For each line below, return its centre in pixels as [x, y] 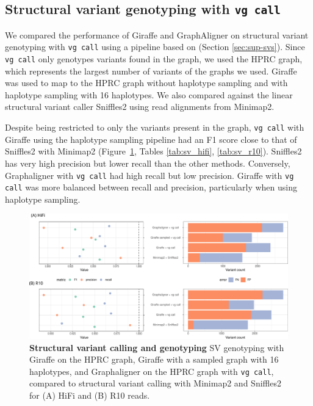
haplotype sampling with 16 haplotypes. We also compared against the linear [149, 94]
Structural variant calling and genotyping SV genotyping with [157, 347]
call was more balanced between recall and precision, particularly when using [151, 187]
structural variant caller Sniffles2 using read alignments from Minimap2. [140, 107]
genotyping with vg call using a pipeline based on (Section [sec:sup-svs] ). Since [155, 47]
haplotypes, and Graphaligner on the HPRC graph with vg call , [152, 371]
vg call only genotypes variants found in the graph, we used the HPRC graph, [154, 59]
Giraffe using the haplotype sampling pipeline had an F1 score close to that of [151, 139]
